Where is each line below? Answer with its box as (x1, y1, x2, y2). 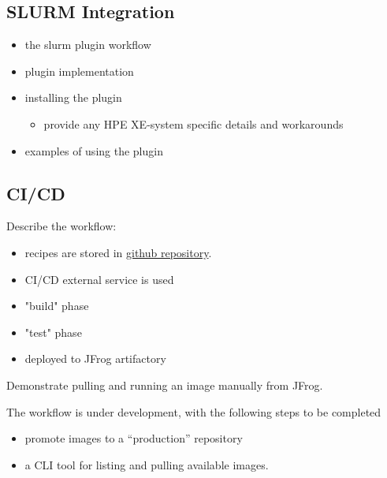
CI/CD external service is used (24, 271, 174, 287)
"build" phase (24, 297, 89, 314)
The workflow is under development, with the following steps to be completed (6, 403, 381, 420)
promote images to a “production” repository (24, 430, 243, 446)
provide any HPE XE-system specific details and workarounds (43, 115, 344, 132)
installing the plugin (24, 89, 122, 106)
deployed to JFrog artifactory (24, 350, 166, 367)
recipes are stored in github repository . (24, 244, 212, 260)
